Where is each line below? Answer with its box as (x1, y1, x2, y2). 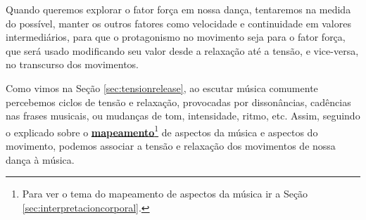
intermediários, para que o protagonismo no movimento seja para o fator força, (6, 30, 346, 44)
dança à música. (6, 152, 75, 167)
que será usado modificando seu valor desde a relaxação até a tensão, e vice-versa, (6, 43, 359, 58)
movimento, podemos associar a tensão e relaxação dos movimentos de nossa (6, 138, 336, 153)
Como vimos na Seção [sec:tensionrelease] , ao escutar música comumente (6, 80, 318, 95)
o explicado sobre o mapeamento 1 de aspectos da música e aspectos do (6, 122, 318, 139)
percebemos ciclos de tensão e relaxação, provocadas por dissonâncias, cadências (6, 94, 351, 109)
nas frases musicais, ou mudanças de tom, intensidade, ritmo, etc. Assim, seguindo (6, 108, 360, 123)
